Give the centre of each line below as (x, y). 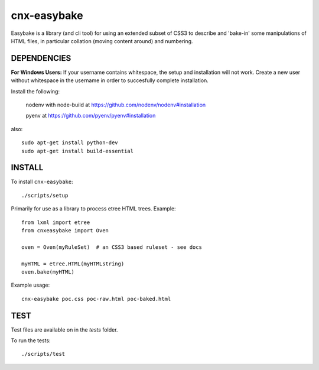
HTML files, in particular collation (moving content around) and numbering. (102, 41)
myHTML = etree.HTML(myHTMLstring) (73, 264)
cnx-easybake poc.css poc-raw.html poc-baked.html (96, 299)
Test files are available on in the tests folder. (64, 330)
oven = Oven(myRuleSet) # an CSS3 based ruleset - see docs (112, 247)
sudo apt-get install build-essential (78, 151)
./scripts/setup (45, 195)
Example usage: (30, 285)
